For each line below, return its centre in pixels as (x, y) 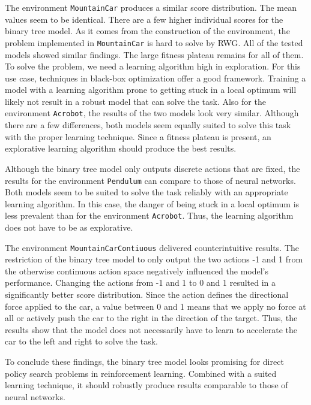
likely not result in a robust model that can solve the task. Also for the (135, 101)
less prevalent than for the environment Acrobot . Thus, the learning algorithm (149, 215)
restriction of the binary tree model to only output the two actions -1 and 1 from (154, 259)
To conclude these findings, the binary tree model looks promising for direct (144, 361)
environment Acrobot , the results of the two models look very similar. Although (152, 113)
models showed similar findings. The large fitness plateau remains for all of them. (154, 54)
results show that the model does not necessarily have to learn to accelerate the (151, 329)
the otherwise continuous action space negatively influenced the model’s (137, 270)
